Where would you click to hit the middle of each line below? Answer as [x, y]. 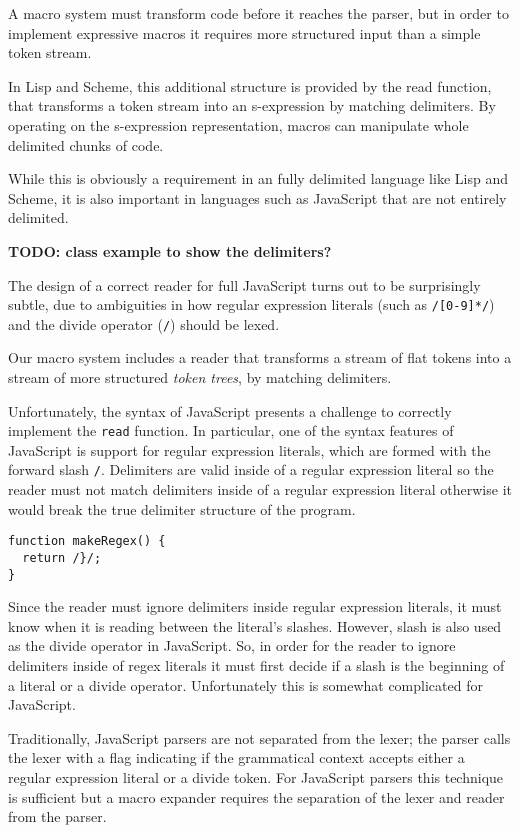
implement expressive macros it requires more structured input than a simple [244, 32]
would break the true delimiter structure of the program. [182, 508]
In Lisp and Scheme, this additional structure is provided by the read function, [250, 85]
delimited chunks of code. [86, 144]
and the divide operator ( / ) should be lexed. [144, 323]
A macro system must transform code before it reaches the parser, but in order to [258, 13]
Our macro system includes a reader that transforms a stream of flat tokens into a [260, 357]
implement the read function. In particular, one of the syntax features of [231, 430]
